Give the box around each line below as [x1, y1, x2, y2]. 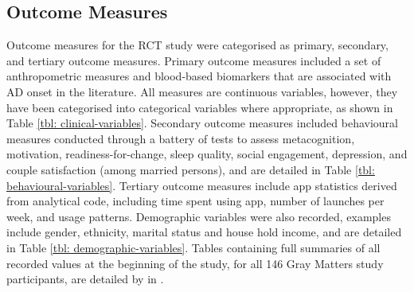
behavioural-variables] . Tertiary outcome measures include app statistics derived [6, 177, 397, 193]
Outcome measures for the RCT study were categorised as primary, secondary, [6, 37, 389, 53]
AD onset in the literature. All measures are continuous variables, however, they [6, 83, 398, 99]
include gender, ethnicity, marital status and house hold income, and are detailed [6, 224, 402, 240]
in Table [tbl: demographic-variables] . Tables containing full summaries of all [6, 239, 381, 255]
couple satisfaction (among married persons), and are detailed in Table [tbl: [6, 161, 375, 177]
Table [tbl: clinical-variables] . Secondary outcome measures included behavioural [6, 115, 398, 131]
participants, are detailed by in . [6, 271, 164, 287]
